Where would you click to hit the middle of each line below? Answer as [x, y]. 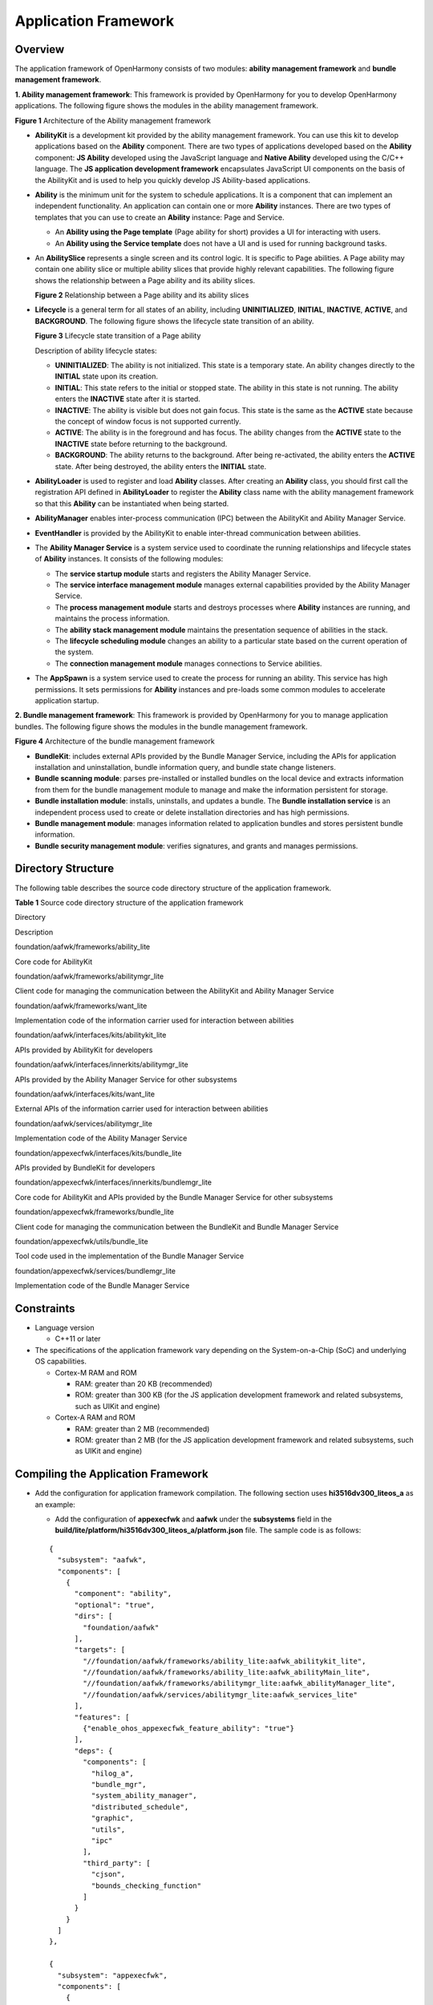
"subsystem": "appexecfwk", [113, 1975]
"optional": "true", [115, 1605]
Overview [40, 49]
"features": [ [102, 1717]
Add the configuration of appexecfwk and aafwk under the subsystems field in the [193, 1519]
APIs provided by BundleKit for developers [85, 1168]
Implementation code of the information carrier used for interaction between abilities [154, 1021]
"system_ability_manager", [144, 1796]
